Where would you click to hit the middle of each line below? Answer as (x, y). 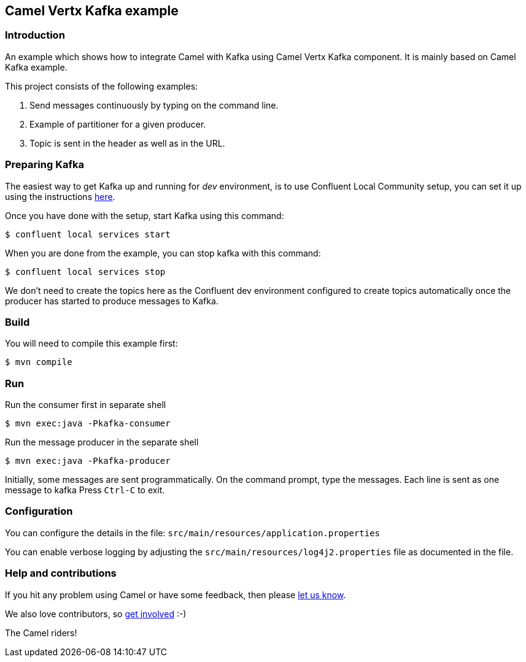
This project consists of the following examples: (102, 86)
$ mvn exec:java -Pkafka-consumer (88, 424)
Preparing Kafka (44, 165)
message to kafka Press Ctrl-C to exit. (85, 490)
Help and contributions (61, 573)
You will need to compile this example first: (91, 344)
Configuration (39, 511)
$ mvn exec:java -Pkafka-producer (88, 461)
